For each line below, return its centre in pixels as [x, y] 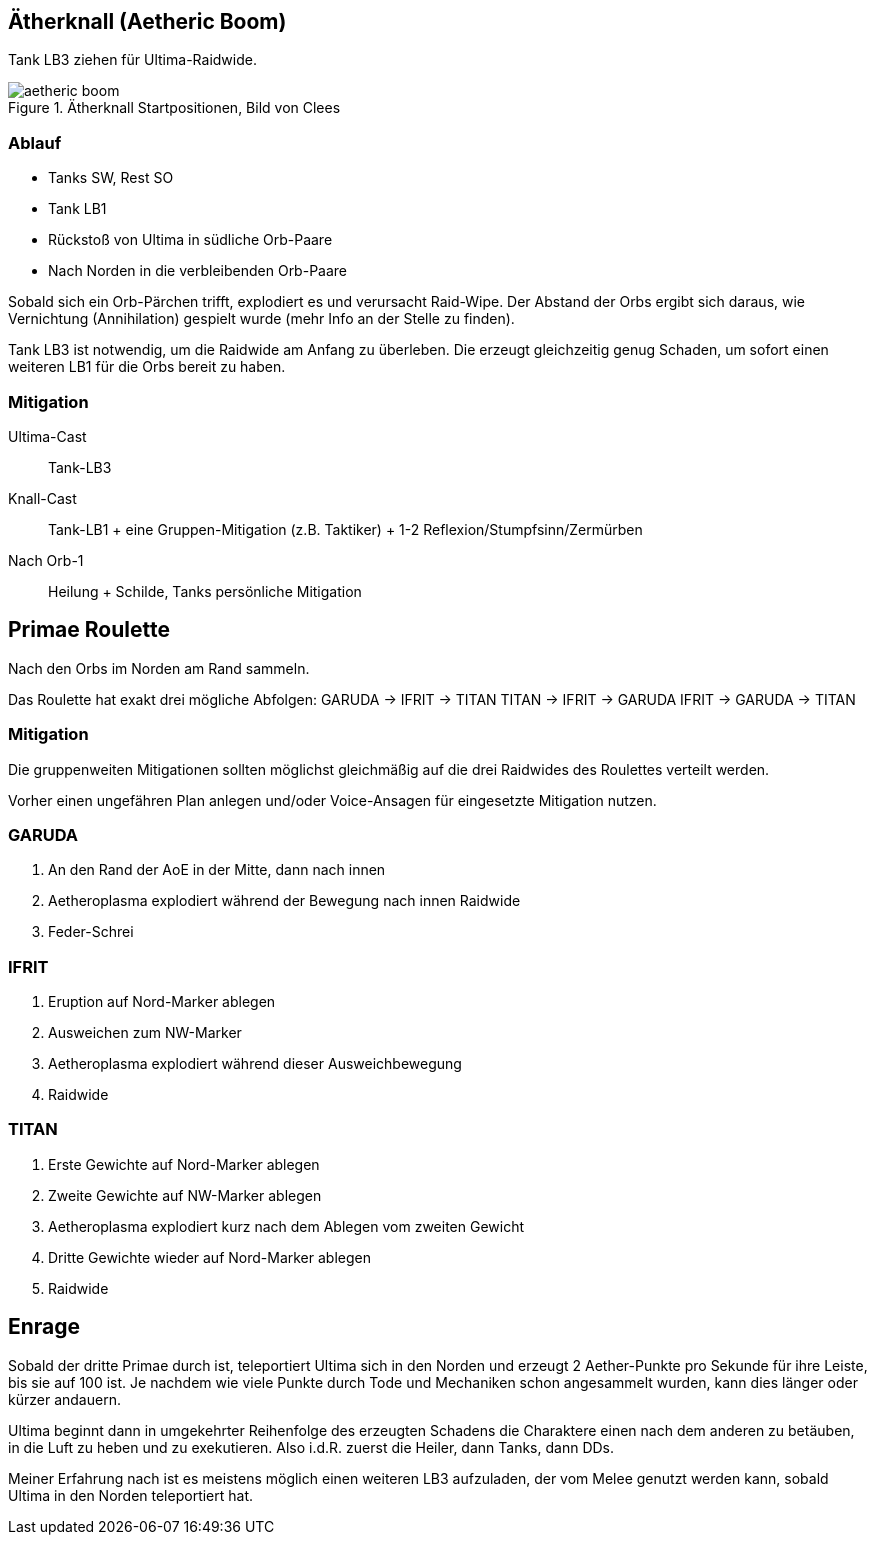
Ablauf [35, 142]
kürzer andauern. [64, 1399]
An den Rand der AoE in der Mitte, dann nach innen [217, 870]
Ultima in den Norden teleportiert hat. [131, 1495]
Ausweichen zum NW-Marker [145, 1033]
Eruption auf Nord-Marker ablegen [162, 1002]
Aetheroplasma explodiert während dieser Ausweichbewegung [255, 1064]
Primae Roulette [89, 630]
